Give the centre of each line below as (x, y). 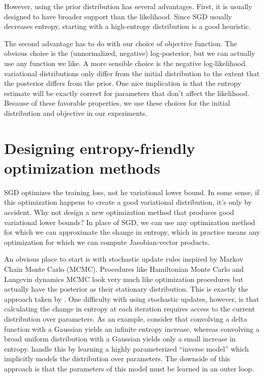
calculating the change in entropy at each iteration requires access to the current (130, 309)
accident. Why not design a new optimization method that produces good (119, 212)
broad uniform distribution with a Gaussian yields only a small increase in (120, 339)
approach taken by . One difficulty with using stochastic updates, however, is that (132, 299)
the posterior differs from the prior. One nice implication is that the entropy (123, 83)
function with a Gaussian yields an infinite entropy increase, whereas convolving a (132, 328)
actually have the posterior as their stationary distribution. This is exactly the (126, 289)
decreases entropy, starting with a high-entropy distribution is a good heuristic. (127, 26)
